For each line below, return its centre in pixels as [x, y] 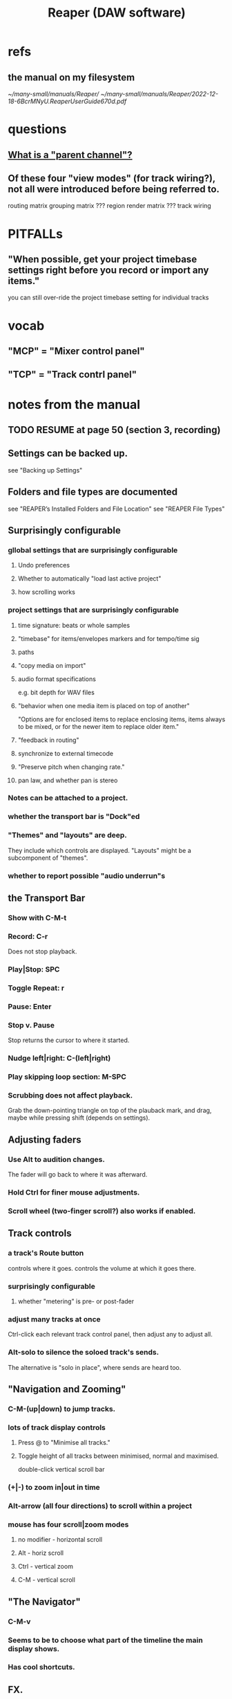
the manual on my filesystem [71, 77]
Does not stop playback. [42, 951]
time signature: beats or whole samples [74, 625]
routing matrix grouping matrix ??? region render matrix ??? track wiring [109, 206]
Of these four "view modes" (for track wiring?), [112, 178]
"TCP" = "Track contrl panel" [72, 375]
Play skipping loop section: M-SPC [67, 1077]
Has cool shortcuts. [41, 1667]
